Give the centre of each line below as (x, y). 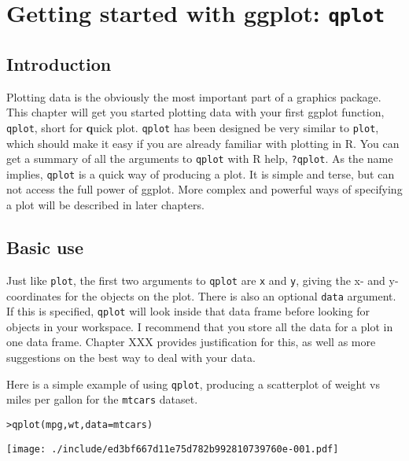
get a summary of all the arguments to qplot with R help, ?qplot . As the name (200, 159)
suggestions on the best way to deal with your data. (131, 357)
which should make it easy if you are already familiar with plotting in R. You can (203, 143)
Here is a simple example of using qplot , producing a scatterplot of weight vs (193, 384)
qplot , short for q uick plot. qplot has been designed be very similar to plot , (193, 127)
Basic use (45, 247)
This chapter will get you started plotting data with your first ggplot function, (195, 112)
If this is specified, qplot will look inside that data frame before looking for (188, 311)
